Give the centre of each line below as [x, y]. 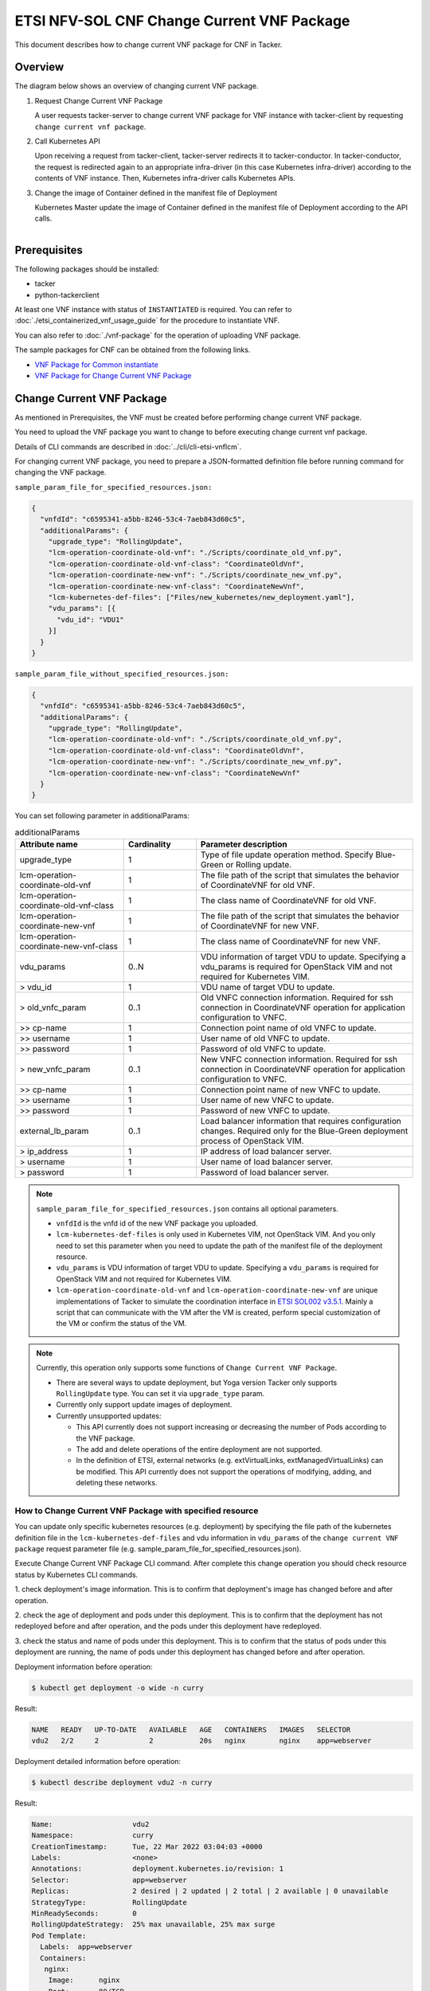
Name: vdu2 [90, 1824]
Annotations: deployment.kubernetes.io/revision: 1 [158, 1869]
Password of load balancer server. [265, 1172]
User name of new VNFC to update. [267, 1101]
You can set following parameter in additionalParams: [102, 816]
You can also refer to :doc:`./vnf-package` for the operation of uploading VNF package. [158, 335]
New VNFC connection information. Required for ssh [299, 1059]
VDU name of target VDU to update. [268, 988]
